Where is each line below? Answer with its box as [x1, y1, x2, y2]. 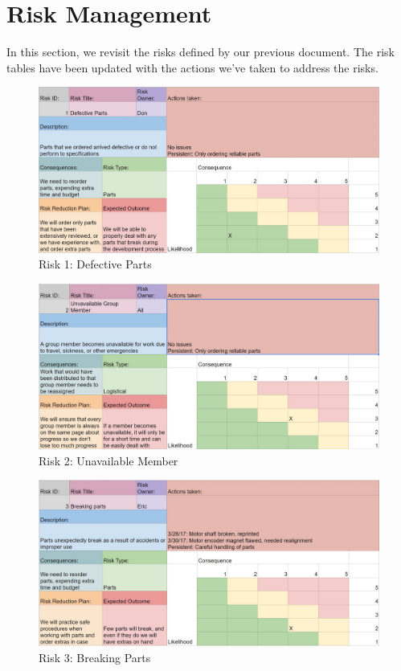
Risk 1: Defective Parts [39, 256, 152, 272]
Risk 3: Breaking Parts [39, 648, 151, 665]
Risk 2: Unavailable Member [39, 452, 178, 468]
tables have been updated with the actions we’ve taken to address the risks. [6, 59, 378, 76]
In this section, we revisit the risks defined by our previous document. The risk [6, 43, 395, 60]
